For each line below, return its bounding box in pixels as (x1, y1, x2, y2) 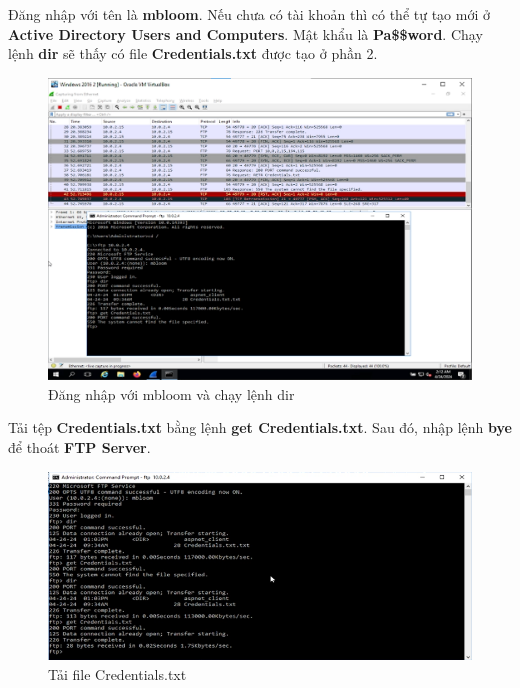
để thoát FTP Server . (8, 437, 151, 458)
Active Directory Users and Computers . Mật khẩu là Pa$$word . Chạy (8, 23, 483, 44)
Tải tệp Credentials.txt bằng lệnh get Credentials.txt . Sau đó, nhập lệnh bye (8, 417, 512, 438)
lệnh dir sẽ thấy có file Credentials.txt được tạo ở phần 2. (8, 43, 378, 64)
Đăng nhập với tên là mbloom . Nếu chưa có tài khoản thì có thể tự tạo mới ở (8, 4, 490, 24)
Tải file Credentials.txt (48, 663, 187, 684)
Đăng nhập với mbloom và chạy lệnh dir (48, 383, 295, 404)
